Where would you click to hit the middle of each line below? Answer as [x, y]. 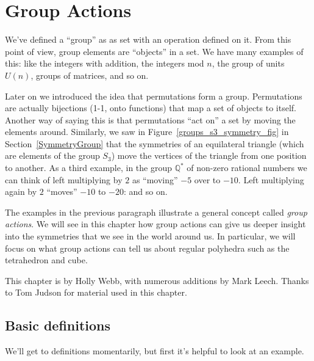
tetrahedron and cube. [46, 260]
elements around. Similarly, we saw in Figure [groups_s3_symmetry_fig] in [147, 132]
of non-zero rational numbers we [247, 168]
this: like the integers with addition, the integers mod [105, 63]
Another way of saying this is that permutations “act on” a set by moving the [150, 119]
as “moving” [155, 179]
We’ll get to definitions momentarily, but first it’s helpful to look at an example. [155, 351]
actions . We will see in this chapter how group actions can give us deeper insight [155, 224]
